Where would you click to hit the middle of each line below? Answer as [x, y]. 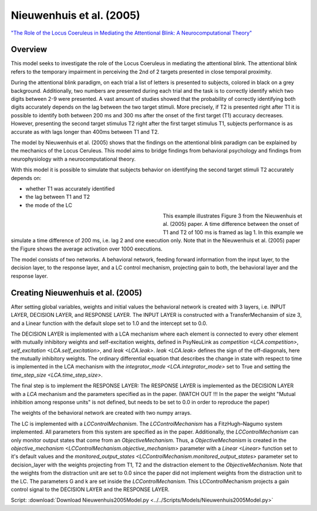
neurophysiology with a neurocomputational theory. [73, 159]
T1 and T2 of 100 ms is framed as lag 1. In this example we [233, 232]
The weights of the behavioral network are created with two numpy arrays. [101, 413]
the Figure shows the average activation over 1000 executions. [87, 249]
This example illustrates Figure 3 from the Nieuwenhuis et [232, 216]
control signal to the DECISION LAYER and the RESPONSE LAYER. [90, 489]
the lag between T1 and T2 [58, 197]
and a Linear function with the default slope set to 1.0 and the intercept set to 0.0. [109, 323]
